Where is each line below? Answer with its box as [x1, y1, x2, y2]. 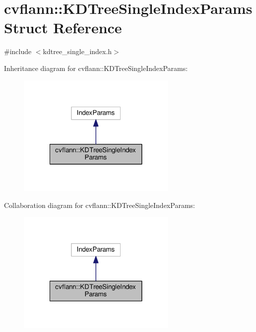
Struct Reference [4, 17, 122, 38]
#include [4, 46, 32, 57]
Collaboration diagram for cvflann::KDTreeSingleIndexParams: [4, 199, 195, 210]
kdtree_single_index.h [43, 46, 112, 57]
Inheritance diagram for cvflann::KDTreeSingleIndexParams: [4, 63, 188, 73]
